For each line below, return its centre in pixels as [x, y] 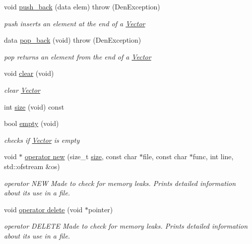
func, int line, [213, 156]
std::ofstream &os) [32, 166]
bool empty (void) [31, 123]
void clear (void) [29, 73]
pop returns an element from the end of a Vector [78, 56]
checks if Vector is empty [42, 140]
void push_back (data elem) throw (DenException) [82, 6]
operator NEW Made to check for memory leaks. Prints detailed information [120, 183]
